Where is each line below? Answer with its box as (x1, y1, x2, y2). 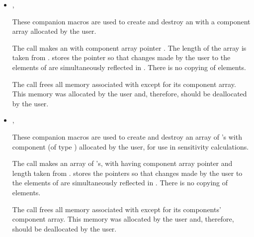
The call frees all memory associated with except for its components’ (12, 204, 221, 214)
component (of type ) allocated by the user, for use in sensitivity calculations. (12, 141, 249, 152)
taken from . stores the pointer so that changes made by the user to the (12, 52, 231, 63)
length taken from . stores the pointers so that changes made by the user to (12, 167, 243, 178)
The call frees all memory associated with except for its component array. (12, 79, 236, 89)
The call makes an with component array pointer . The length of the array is (12, 42, 247, 53)
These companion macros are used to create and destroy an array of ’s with (12, 131, 242, 142)
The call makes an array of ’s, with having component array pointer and (12, 158, 233, 168)
